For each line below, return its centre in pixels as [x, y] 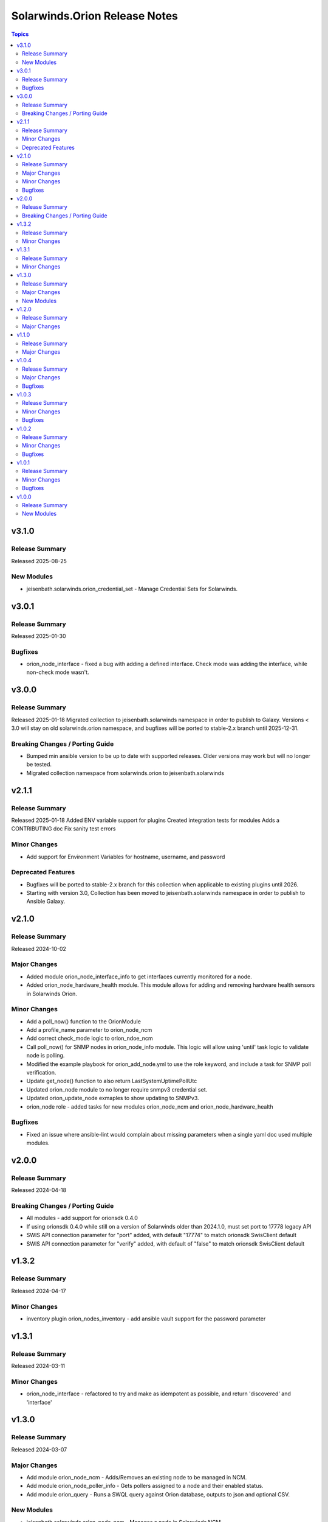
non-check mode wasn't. [58, 672]
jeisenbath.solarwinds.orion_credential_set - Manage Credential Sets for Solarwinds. [132, 589]
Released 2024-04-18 [39, 1190]
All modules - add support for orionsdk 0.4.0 [82, 1218]
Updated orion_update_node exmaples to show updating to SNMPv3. [113, 1098]
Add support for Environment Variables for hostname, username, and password [126, 857]
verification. [41, 1073]
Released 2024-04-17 [39, 1291]
